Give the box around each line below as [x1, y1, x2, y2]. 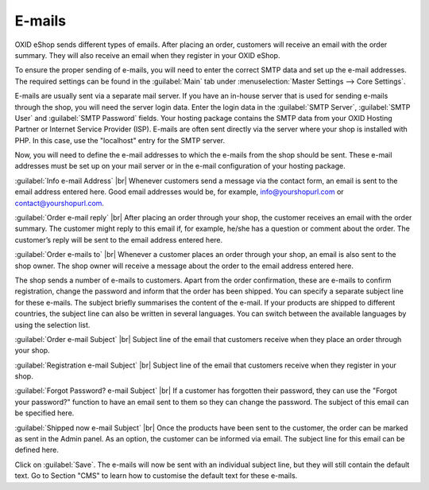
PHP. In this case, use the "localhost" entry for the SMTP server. [14, 135, 226, 145]
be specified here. [14, 408, 75, 418]
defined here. [14, 445, 59, 455]
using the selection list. [14, 320, 91, 329]
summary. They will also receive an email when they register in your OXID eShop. [14, 50, 280, 60]
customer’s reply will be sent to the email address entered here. [14, 235, 223, 244]
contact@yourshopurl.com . [14, 198, 105, 208]
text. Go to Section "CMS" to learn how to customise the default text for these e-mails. [14, 471, 298, 480]
